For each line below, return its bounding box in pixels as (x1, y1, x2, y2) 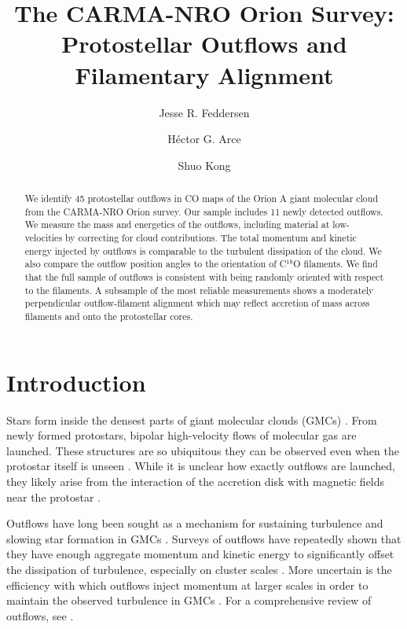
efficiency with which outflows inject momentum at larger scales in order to (6, 576, 368, 593)
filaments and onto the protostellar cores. (24, 309, 193, 322)
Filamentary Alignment (75, 58, 334, 90)
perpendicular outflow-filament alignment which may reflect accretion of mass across (24, 296, 370, 310)
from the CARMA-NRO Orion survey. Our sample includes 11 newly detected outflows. (24, 204, 383, 218)
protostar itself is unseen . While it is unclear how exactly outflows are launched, (6, 458, 395, 474)
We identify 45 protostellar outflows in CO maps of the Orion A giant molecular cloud (24, 192, 379, 205)
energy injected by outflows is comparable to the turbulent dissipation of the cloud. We (24, 244, 382, 257)
